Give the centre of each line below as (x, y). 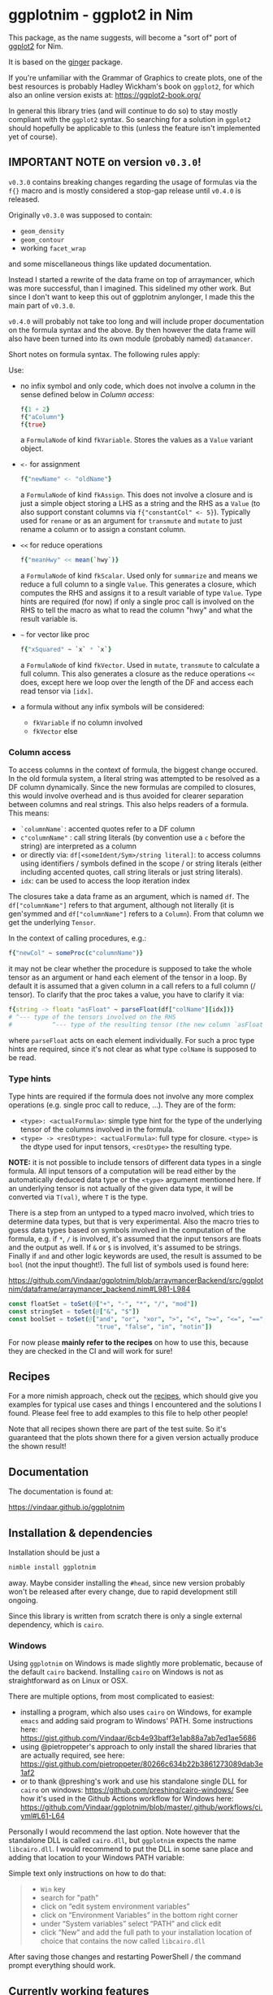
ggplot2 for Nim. (36, 46)
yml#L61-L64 (42, 1816)
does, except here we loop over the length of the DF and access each (137, 682)
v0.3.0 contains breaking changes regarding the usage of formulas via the (133, 181)
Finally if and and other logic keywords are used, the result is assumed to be (135, 1256)
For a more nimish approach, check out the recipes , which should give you (133, 1396)
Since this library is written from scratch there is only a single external (125, 1616)
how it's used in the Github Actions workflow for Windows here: (127, 1799)
